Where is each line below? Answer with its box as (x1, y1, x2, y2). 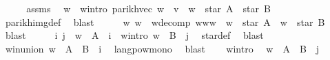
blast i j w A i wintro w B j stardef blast (5, 28, 264, 42)
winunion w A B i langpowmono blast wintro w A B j (5, 41, 320, 55)
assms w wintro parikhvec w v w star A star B (26, 1, 271, 15)
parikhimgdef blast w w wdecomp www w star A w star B (5, 14, 325, 29)
